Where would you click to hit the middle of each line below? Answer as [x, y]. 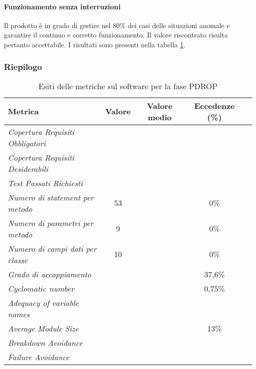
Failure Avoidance [39, 357]
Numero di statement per [51, 197]
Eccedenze [214, 105]
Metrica [23, 111]
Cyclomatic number [41, 288]
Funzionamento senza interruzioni [63, 6]
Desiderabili [28, 168]
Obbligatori [27, 143]
